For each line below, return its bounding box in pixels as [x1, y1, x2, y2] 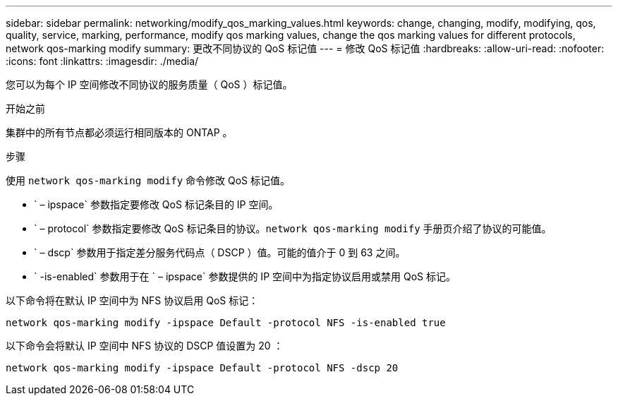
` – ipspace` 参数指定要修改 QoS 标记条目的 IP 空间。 [34, 198, 279, 210]
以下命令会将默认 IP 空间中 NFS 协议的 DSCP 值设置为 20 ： [6, 340, 284, 352]
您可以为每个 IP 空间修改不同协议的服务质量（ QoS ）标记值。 [6, 78, 293, 90]
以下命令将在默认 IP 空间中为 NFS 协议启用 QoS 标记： [6, 294, 259, 306]
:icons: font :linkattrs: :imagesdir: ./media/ [6, 55, 199, 67]
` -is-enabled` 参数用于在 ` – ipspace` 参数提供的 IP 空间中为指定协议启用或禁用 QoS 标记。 [34, 270, 456, 282]
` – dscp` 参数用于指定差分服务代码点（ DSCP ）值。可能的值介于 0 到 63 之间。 [34, 246, 406, 258]
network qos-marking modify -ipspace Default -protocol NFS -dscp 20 [6, 362, 399, 373]
